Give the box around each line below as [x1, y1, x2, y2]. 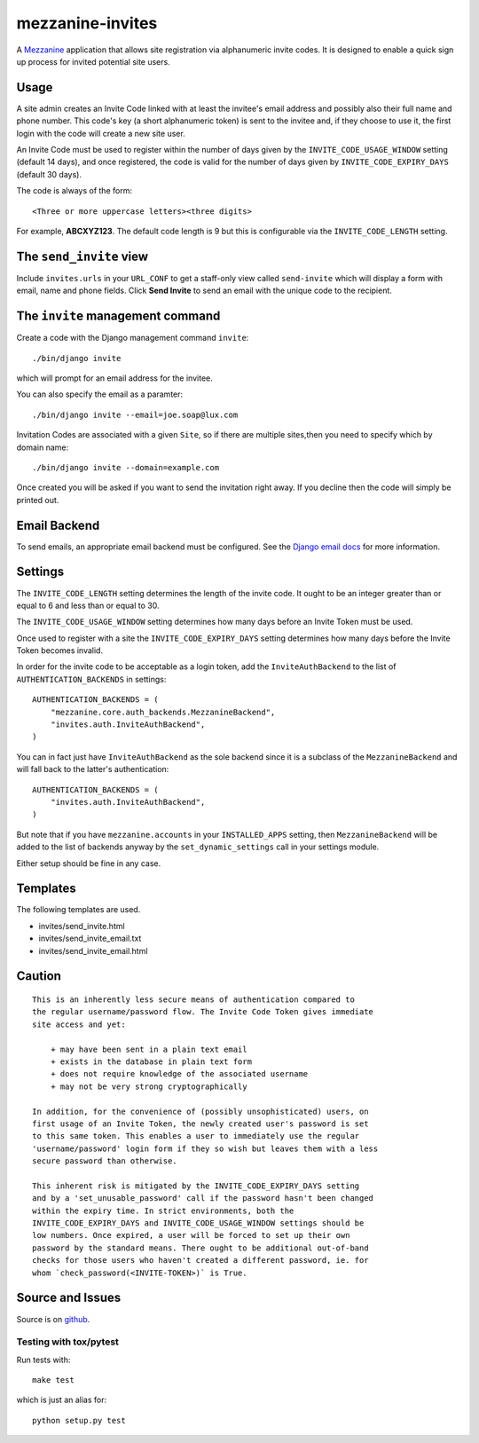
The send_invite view [16, 248, 148, 264]
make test [32, 1376, 75, 1385]
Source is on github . [16, 1313, 90, 1324]
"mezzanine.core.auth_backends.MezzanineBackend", [50, 706, 276, 717]
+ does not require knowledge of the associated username [50, 1069, 309, 1079]
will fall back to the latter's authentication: [16, 764, 169, 775]
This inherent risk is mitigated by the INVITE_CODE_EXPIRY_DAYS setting [32, 1180, 360, 1191]
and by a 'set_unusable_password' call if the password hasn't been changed [32, 1194, 374, 1203]
